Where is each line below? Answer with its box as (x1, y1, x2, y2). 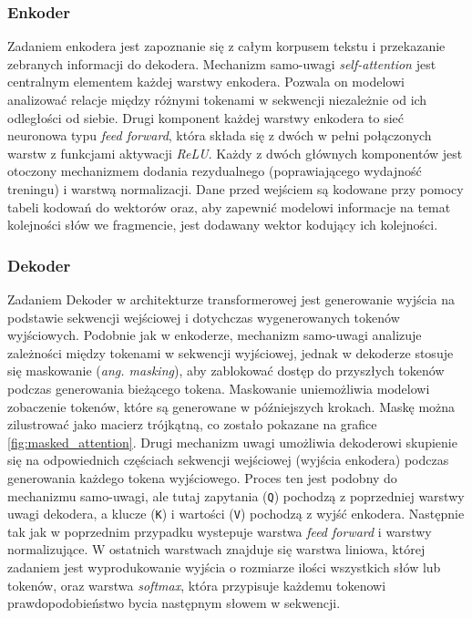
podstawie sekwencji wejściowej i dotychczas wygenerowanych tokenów (7, 307, 400, 326)
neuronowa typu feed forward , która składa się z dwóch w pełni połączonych (7, 126, 432, 145)
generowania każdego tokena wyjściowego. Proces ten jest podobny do (7, 468, 397, 487)
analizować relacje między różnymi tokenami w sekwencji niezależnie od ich (7, 90, 427, 108)
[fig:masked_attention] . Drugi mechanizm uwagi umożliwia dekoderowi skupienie (7, 432, 457, 451)
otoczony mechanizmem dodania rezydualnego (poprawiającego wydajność (7, 161, 422, 180)
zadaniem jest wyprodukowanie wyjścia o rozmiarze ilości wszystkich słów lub (7, 558, 441, 576)
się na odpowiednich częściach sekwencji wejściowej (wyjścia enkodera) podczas (7, 450, 449, 469)
